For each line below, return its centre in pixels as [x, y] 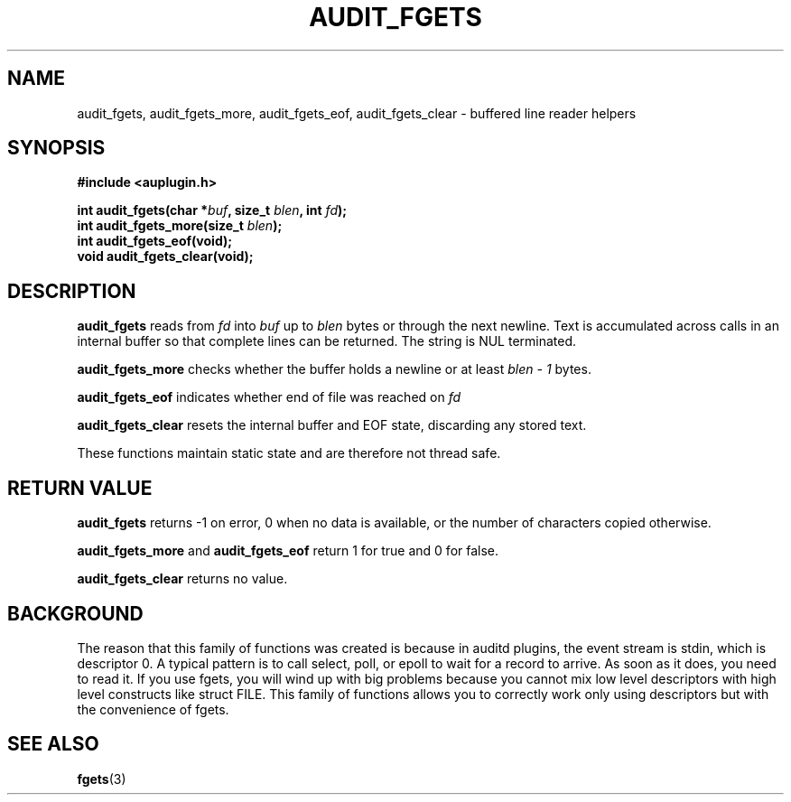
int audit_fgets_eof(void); [155, 241]
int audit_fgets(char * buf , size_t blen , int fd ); [212, 210]
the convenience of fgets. [153, 709]
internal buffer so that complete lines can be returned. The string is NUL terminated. [327, 341]
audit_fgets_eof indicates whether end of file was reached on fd [269, 397]
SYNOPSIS [56, 148]
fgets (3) [102, 779]
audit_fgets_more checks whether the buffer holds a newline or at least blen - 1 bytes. [334, 369]
